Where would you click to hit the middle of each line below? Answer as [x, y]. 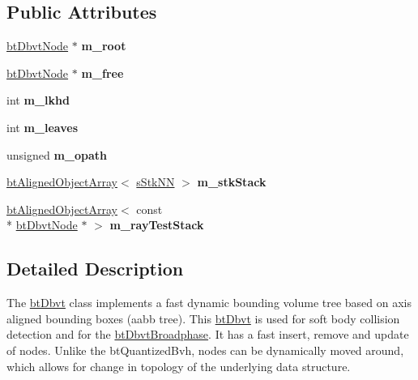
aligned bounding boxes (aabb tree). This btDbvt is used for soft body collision [203, 318]
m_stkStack [232, 182]
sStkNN [156, 182]
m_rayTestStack [157, 225]
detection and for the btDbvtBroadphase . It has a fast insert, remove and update [208, 334]
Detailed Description [95, 269]
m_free [102, 73]
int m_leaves [42, 127]
